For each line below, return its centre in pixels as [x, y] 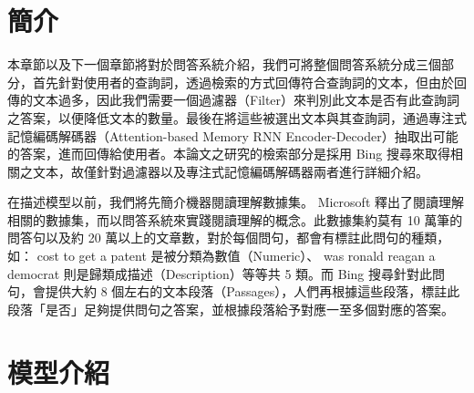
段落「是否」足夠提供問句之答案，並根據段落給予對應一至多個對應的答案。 [231, 309]
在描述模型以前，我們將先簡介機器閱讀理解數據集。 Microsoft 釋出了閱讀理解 [236, 202]
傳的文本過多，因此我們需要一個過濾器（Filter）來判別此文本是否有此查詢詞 [234, 100]
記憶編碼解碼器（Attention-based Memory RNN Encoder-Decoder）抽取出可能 [233, 135]
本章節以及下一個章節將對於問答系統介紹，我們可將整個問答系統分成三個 [224, 64]
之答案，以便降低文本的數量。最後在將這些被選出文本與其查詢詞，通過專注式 [237, 117]
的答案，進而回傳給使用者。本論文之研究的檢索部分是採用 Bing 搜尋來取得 [229, 154]
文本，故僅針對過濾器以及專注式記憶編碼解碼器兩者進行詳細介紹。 [230, 171]
